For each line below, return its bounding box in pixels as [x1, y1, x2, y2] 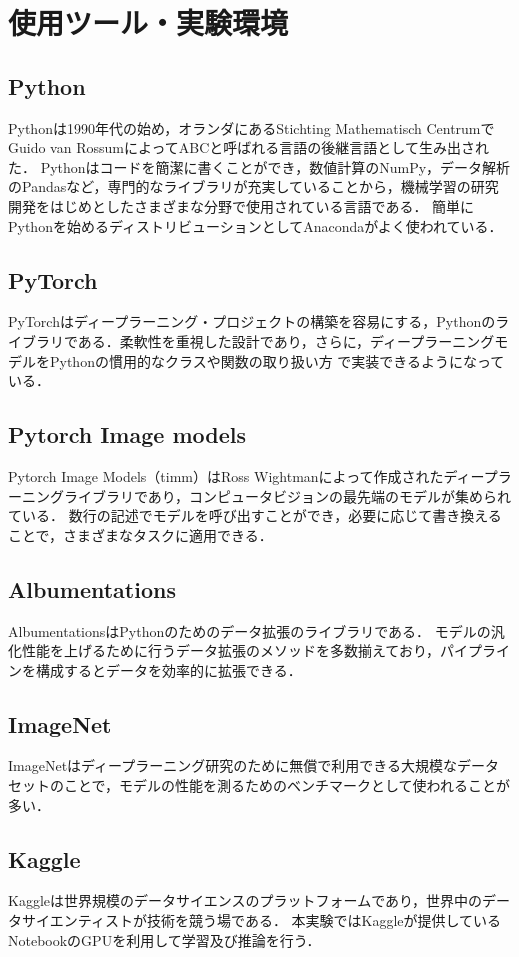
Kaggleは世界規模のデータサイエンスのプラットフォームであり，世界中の [8, 890, 483, 911]
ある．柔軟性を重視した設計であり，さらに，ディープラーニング [77, 330, 495, 351]
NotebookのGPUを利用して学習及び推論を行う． [8, 929, 321, 950]
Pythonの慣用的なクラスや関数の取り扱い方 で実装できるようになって [49, 350, 505, 371]
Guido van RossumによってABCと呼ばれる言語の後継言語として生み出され [8, 137, 489, 158]
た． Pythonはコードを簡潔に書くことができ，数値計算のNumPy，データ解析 [8, 156, 511, 177]
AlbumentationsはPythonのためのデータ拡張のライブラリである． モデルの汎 [8, 620, 505, 641]
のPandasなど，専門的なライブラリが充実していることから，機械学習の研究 [8, 176, 499, 197]
